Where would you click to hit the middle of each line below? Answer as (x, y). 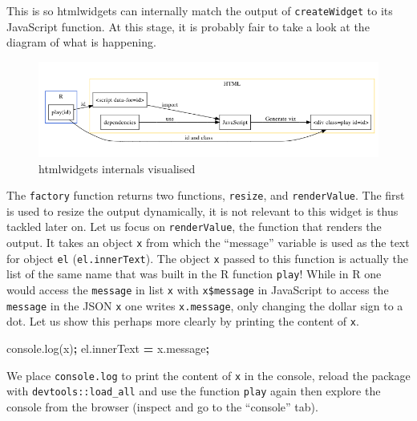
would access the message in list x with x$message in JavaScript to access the (198, 290)
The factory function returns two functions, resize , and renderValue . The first (206, 195)
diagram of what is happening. (81, 42)
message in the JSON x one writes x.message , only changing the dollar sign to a (205, 305)
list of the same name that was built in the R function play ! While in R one (194, 274)
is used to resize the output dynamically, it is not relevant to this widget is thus (202, 210)
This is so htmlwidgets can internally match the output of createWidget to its (200, 10)
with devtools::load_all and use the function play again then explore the (194, 391)
